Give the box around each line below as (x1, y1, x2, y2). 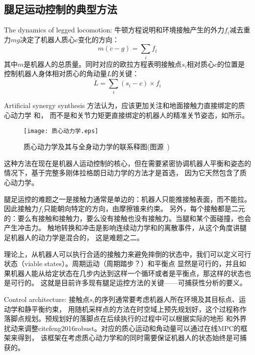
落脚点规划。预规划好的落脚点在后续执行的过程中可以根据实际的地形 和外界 (4, 313, 247, 324)
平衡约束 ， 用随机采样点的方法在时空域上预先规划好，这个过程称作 (31, 303, 247, 314)
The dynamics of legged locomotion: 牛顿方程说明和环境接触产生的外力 (4, 25, 225, 35)
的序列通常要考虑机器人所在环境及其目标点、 (95, 294, 239, 304)
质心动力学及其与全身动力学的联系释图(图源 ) (24, 141, 170, 152)
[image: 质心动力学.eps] (24, 127, 99, 135)
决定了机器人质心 (20, 34, 75, 44)
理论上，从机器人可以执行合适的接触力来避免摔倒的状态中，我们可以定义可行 (4, 248, 251, 259)
